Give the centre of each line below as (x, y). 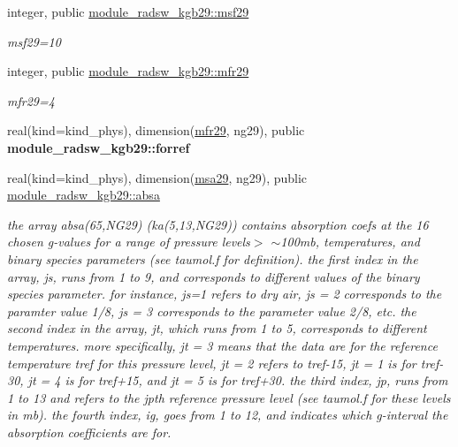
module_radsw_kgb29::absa (84, 195)
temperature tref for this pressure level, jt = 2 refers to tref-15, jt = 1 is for (212, 363)
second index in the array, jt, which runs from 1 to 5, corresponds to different (217, 328)
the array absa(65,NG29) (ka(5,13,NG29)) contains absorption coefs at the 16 (218, 224)
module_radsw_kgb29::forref (99, 147)
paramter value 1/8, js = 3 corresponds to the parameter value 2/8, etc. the (212, 311)
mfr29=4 (31, 100)
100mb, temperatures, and (350, 242)
